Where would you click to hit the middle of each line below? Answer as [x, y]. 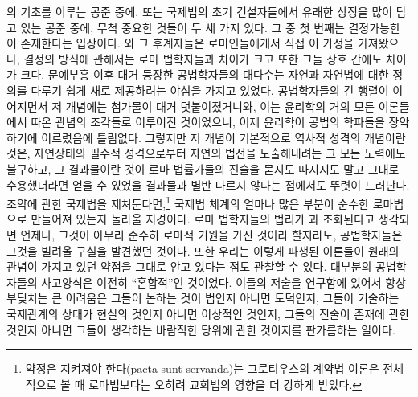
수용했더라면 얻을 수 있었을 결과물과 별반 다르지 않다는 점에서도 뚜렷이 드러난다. [208, 184]
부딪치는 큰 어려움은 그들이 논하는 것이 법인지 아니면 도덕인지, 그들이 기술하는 [203, 298]
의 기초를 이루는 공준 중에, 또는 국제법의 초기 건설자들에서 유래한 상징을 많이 [200, 11]
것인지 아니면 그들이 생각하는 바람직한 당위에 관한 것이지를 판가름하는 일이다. [201, 329]
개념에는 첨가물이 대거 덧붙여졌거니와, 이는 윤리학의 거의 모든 [220, 106]
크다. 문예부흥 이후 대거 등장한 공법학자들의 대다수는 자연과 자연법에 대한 [205, 74]
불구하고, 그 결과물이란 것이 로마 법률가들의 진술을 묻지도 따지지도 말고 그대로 [203, 168]
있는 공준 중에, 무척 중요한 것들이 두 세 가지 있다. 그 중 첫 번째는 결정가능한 [210, 27]
